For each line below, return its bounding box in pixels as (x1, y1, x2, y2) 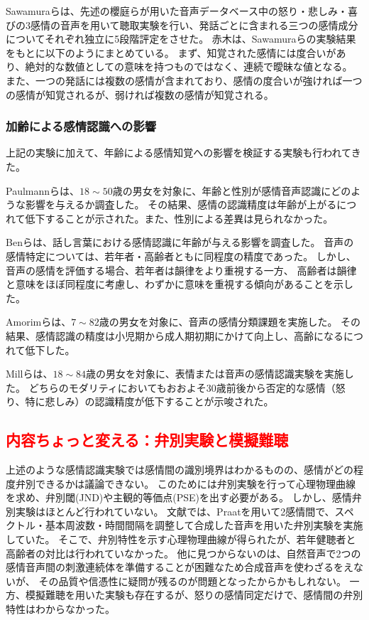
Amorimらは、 (6, 314, 72, 329)
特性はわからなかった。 (6, 602, 115, 616)
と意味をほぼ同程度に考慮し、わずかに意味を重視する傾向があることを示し (6, 277, 353, 292)
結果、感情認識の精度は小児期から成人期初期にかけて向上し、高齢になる (6, 328, 343, 343)
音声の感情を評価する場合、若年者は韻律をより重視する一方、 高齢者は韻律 (6, 262, 357, 277)
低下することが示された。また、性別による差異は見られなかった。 (25, 210, 334, 225)
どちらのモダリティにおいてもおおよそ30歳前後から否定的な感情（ (28, 380, 336, 395)
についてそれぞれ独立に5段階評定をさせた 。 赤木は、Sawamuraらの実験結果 (6, 31, 356, 46)
